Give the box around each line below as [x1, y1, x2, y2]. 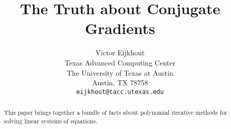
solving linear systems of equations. [4, 116, 98, 125]
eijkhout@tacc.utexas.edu [76, 88, 164, 95]
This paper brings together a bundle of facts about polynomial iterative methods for [4, 108, 227, 117]
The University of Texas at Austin [67, 67, 174, 78]
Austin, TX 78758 [92, 77, 148, 88]
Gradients [84, 18, 156, 39]
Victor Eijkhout [95, 47, 145, 58]
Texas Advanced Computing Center [65, 57, 176, 68]
